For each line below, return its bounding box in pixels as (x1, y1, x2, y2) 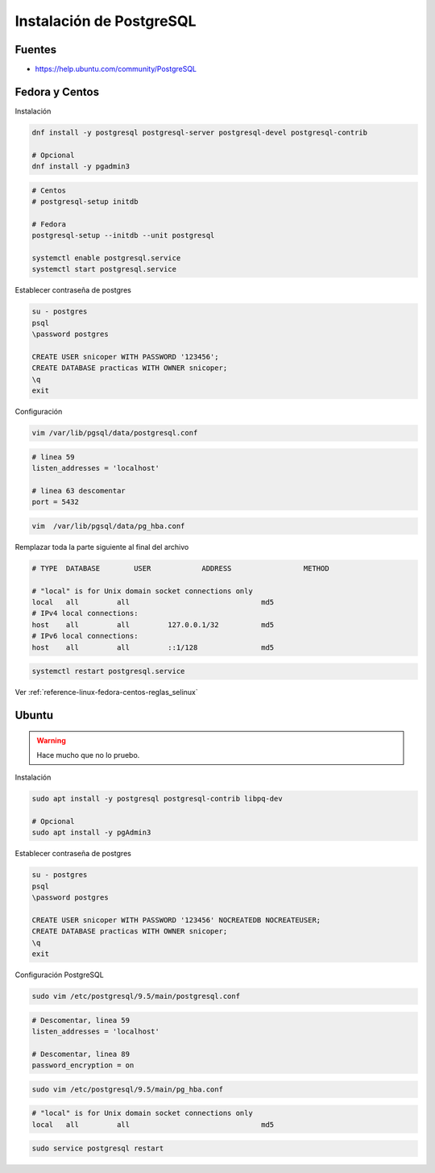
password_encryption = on (31, 1061, 135, 1070)
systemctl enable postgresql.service (31, 254, 181, 263)
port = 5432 (31, 497, 80, 507)
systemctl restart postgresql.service (31, 667, 185, 676)
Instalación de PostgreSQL (14, 12, 197, 30)
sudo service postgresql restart (31, 1144, 164, 1153)
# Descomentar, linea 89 (31, 1049, 130, 1059)
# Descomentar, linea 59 (31, 1016, 130, 1025)
